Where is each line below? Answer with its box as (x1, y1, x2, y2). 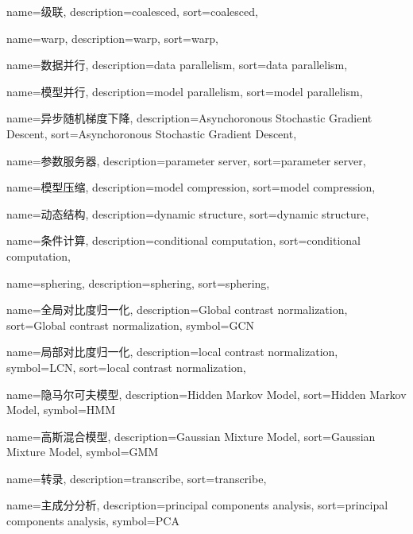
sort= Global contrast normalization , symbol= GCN (6, 316, 255, 333)
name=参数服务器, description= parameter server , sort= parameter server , (6, 152, 366, 168)
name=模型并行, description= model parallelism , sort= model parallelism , (6, 83, 363, 99)
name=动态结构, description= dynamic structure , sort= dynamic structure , (6, 205, 369, 222)
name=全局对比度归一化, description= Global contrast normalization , (6, 301, 348, 318)
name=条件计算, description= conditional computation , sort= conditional (6, 232, 361, 249)
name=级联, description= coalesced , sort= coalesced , (6, 3, 258, 19)
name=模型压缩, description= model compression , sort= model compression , (6, 179, 376, 195)
